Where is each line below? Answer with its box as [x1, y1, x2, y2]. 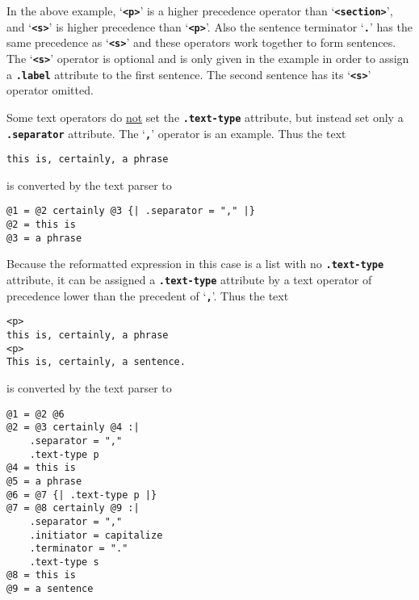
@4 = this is [6, 462, 76, 474]
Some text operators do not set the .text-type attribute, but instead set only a [6, 108, 404, 125]
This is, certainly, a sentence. [6, 356, 186, 368]
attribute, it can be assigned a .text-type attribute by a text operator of [6, 271, 372, 288]
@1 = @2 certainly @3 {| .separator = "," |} [6, 205, 255, 217]
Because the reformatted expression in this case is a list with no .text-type [6, 255, 384, 272]
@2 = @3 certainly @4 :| [6, 422, 140, 434]
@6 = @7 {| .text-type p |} [6, 489, 157, 501]
